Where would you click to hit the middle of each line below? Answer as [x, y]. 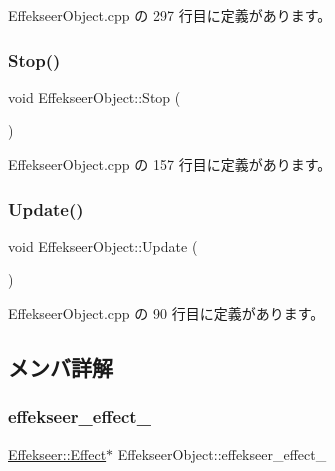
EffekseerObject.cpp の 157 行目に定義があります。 [170, 164]
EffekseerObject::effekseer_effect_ [222, 453]
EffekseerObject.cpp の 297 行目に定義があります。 [170, 15]
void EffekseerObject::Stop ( [94, 96]
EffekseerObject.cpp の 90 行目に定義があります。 [166, 313]
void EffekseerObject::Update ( [103, 245]
